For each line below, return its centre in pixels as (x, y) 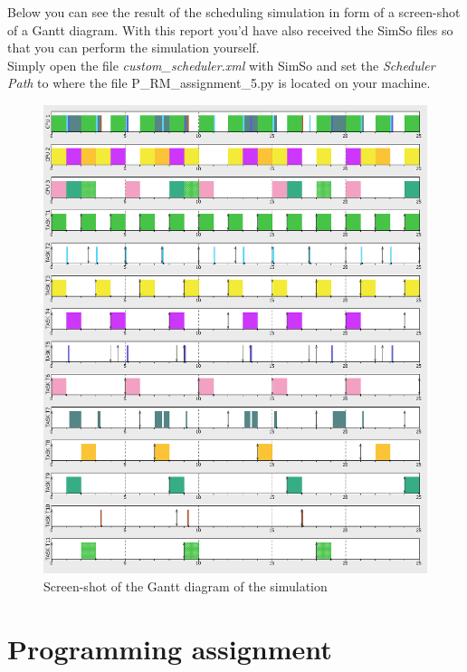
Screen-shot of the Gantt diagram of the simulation (186, 586)
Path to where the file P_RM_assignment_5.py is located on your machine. (219, 83)
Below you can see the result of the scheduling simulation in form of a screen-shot (234, 12)
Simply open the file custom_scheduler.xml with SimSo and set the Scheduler (221, 65)
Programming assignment (170, 648)
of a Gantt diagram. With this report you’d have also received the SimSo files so (230, 29)
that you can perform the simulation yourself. (133, 48)
